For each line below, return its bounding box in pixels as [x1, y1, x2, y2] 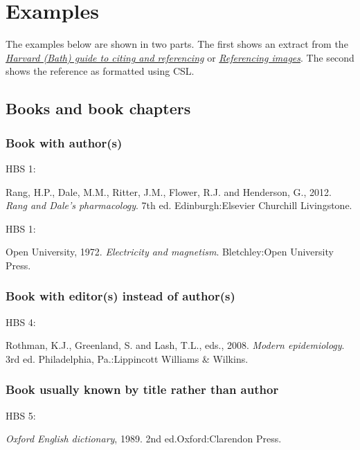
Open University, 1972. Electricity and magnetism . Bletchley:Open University [6, 244, 334, 259]
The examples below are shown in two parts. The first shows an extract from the [6, 37, 348, 51]
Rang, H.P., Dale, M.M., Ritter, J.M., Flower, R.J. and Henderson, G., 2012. [6, 184, 332, 199]
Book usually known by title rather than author [6, 381, 279, 398]
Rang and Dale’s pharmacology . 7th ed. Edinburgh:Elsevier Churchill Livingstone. [6, 198, 352, 213]
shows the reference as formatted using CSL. [6, 64, 195, 78]
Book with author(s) [6, 134, 123, 151]
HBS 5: [6, 408, 36, 422]
